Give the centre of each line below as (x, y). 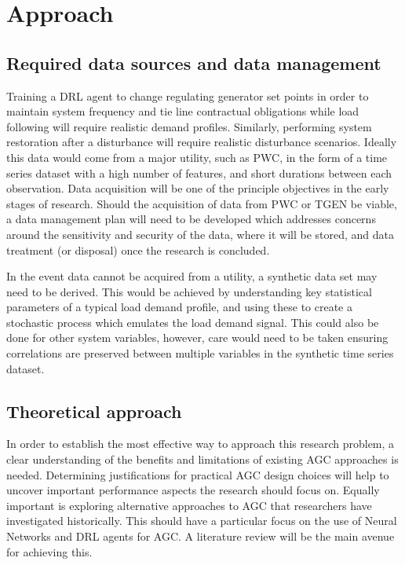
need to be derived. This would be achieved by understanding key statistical (189, 291)
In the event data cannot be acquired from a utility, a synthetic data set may (192, 276)
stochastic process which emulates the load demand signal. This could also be (193, 322)
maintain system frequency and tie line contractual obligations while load (183, 111)
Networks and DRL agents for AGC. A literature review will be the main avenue (201, 536)
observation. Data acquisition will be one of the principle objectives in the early (198, 188)
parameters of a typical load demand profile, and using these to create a (179, 307)
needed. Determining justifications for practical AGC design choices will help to (198, 474)
